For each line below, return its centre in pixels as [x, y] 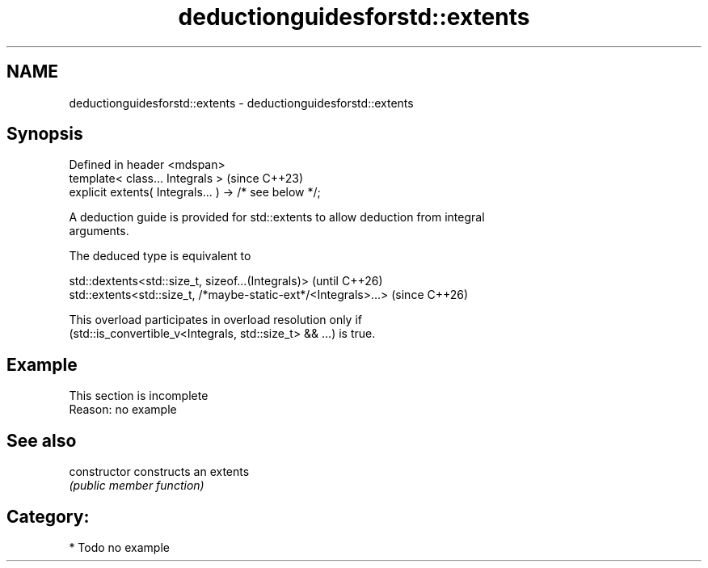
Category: [48, 516]
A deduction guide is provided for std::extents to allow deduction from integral [277, 217]
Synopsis [45, 134]
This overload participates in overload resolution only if [215, 320]
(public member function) [137, 486]
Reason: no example [123, 410]
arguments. [99, 231]
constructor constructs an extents [159, 472]
